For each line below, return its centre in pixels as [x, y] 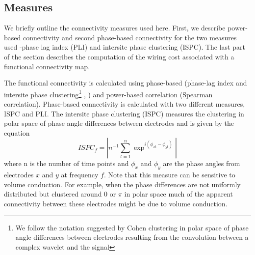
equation [17, 132]
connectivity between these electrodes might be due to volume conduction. [116, 203]
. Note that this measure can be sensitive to [169, 175]
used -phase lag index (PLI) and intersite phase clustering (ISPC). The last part [125, 47]
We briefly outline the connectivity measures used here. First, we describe [115, 28]
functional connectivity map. [47, 66]
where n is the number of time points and [66, 163]
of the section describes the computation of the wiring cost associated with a [119, 56]
